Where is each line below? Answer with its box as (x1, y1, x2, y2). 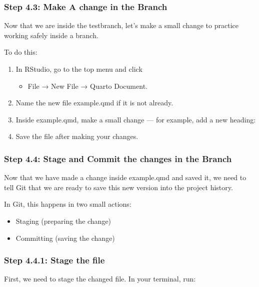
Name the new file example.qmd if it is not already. (15, 97, 173, 108)
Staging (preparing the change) (15, 215, 111, 226)
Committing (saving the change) (15, 232, 115, 243)
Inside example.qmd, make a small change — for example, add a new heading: (15, 114, 256, 124)
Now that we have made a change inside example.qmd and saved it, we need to (4, 172, 246, 183)
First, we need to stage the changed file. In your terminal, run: (4, 273, 196, 284)
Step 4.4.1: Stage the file (4, 254, 105, 266)
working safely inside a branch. (4, 30, 98, 40)
